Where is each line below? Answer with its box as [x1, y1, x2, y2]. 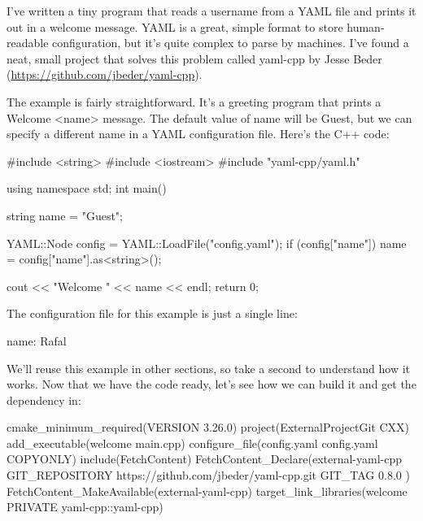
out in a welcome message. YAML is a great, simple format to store [7, 18, 343, 35]
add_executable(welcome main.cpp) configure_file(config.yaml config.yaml [7, 434, 378, 451]
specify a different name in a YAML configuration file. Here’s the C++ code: [7, 125, 390, 142]
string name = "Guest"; [7, 206, 123, 224]
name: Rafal [7, 332, 67, 349]
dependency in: [7, 391, 81, 408]
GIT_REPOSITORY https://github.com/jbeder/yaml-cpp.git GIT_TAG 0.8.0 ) [7, 467, 410, 484]
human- [347, 18, 385, 35]
